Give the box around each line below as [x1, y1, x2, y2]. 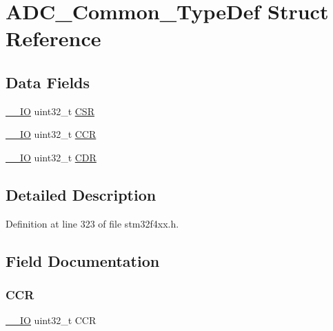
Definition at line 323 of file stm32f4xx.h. [6, 216, 179, 230]
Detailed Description [6, 183, 157, 205]
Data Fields [6, 71, 90, 92]
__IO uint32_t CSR [6, 103, 94, 118]
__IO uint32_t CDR [6, 150, 97, 164]
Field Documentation [6, 250, 160, 271]
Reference [6, 24, 101, 52]
